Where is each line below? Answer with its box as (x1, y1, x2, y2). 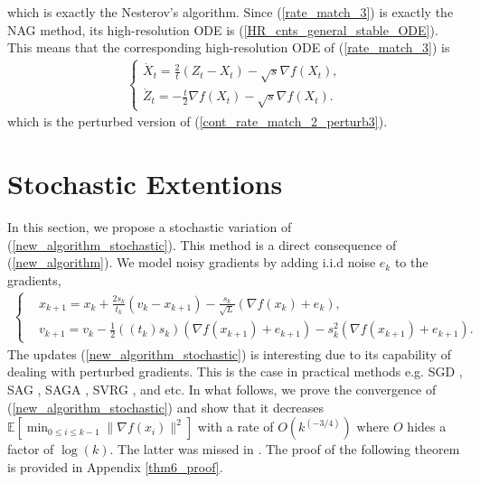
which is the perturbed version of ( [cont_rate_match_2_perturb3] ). (7, 112, 388, 131)
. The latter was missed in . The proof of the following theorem (109, 440, 460, 459)
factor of (7, 440, 54, 459)
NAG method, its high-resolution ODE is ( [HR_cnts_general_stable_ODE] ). (7, 20, 438, 39)
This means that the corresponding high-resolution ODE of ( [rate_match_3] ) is (7, 38, 450, 57)
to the (394, 253, 428, 272)
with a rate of (197, 417, 274, 436)
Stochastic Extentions (7, 165, 283, 202)
